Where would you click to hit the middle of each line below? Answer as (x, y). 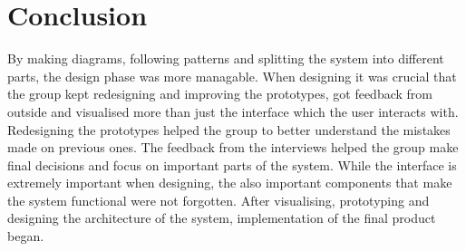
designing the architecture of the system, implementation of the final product (222, 218)
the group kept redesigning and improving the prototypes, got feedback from (220, 94)
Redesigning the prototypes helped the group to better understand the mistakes (229, 129)
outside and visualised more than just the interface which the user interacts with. (233, 111)
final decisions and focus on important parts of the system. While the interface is (232, 164)
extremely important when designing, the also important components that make (230, 183)
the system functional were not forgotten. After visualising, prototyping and (218, 200)
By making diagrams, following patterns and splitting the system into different (226, 58)
